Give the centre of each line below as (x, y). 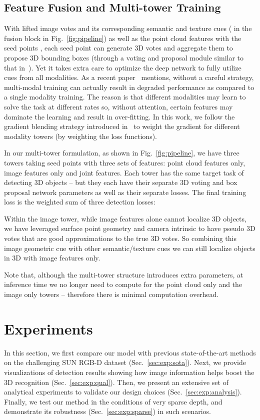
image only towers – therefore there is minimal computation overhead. (111, 294)
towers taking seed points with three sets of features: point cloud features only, (125, 162)
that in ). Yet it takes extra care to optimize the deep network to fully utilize (123, 67)
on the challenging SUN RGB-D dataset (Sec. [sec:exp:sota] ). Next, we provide (125, 362)
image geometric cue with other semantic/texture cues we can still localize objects (130, 248)
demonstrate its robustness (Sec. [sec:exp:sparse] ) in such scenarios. (107, 411)
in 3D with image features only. (52, 258)
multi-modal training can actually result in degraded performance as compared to (129, 87)
